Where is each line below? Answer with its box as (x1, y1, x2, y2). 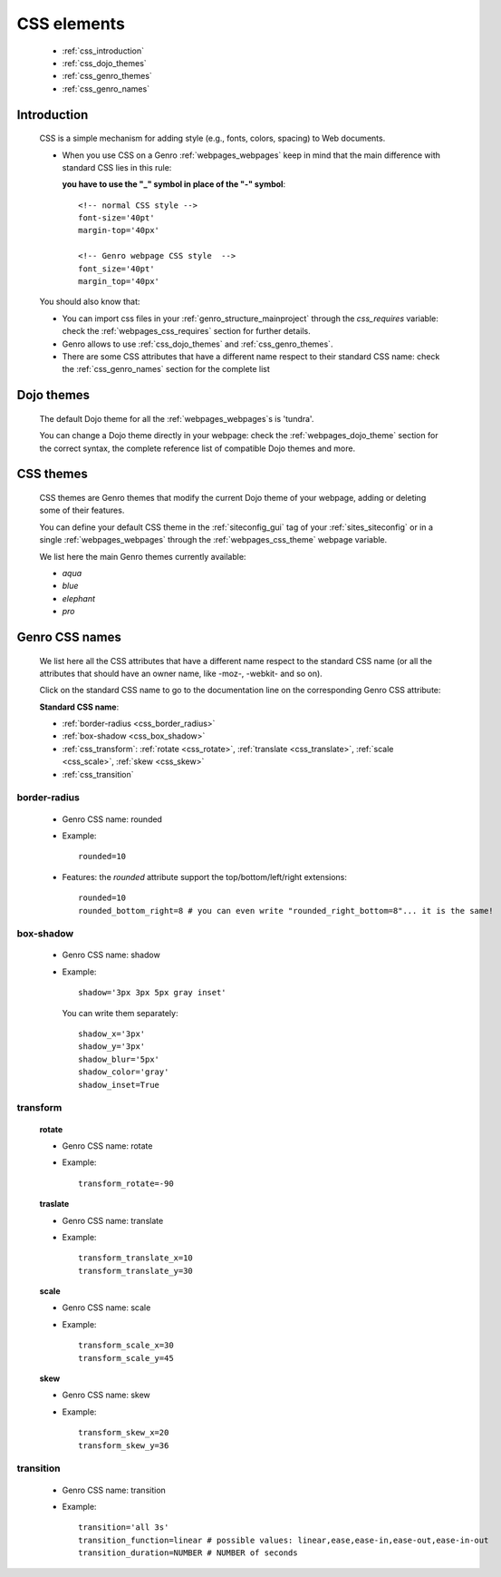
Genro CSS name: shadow (62, 949, 160, 961)
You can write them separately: (62, 1007, 178, 1018)
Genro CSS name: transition (62, 1484, 167, 1495)
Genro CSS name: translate (62, 1215, 164, 1226)
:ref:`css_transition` (62, 769, 135, 779)
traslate (39, 1199, 70, 1210)
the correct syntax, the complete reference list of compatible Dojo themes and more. (39, 443, 356, 454)
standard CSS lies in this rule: (62, 162, 172, 172)
